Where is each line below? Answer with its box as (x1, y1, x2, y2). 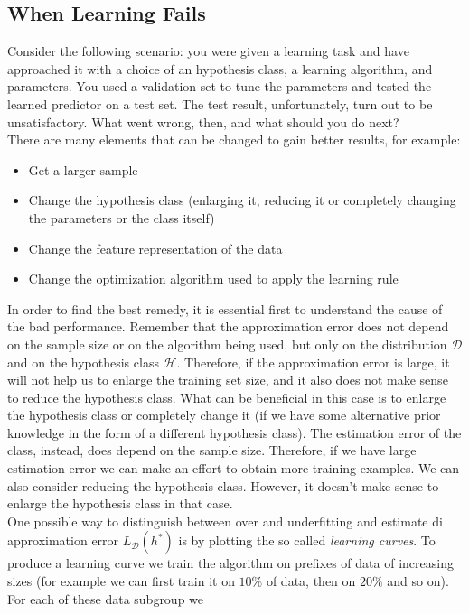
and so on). (387, 572, 449, 591)
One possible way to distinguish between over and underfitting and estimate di (7, 511, 443, 530)
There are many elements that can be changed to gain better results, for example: (7, 130, 461, 149)
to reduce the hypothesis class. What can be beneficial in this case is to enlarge (7, 387, 446, 406)
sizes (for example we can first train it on (7, 572, 235, 591)
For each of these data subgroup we (7, 589, 204, 608)
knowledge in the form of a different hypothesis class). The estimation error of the (7, 423, 462, 442)
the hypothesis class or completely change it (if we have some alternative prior (7, 405, 441, 424)
